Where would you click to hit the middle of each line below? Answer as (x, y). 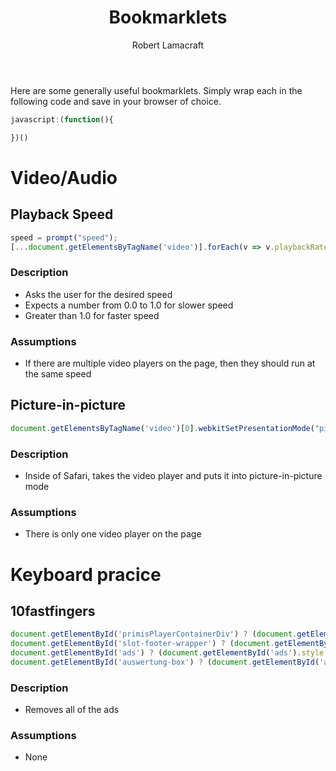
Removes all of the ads (72, 710)
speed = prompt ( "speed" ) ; (64, 237)
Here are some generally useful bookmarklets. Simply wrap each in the (156, 90)
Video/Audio (64, 177)
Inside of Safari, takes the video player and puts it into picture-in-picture (173, 476)
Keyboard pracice (86, 574)
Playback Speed (62, 214)
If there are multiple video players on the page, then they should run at (170, 363)
